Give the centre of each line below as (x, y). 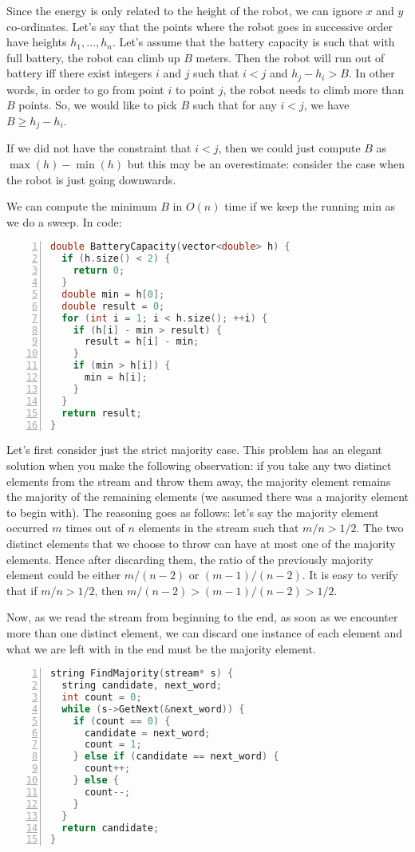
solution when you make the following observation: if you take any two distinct (199, 465)
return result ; (102, 413)
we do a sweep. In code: (64, 221)
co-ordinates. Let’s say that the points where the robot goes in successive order (200, 26)
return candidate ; (111, 828)
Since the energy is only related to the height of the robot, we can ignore (184, 10)
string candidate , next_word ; (142, 686)
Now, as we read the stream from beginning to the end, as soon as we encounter (202, 617)
